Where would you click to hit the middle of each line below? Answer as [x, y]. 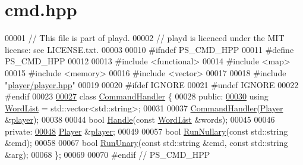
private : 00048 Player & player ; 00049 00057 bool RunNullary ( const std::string [146, 131]
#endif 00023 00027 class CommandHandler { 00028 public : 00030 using [137, 96]
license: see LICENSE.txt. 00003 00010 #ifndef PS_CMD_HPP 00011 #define [149, 49]
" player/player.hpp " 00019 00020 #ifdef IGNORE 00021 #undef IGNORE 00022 [152, 84]
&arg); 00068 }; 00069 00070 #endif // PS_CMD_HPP [108, 155]
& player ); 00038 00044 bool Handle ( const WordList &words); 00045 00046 [140, 119]
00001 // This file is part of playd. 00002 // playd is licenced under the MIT [145, 38]
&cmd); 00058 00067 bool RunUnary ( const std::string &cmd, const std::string [146, 143]
